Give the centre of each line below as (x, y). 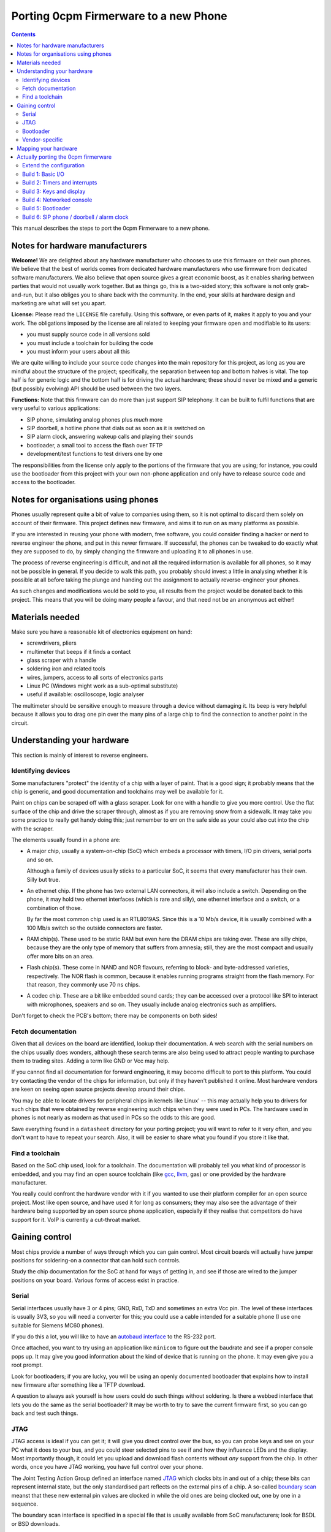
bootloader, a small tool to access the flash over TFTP (95, 445)
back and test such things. (45, 1413)
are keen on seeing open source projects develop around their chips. (98, 1089)
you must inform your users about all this (78, 351)
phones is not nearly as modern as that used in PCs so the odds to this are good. (113, 1118)
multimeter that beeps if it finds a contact (79, 651)
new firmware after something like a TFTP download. (78, 1384)
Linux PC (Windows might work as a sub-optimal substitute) (102, 686)
